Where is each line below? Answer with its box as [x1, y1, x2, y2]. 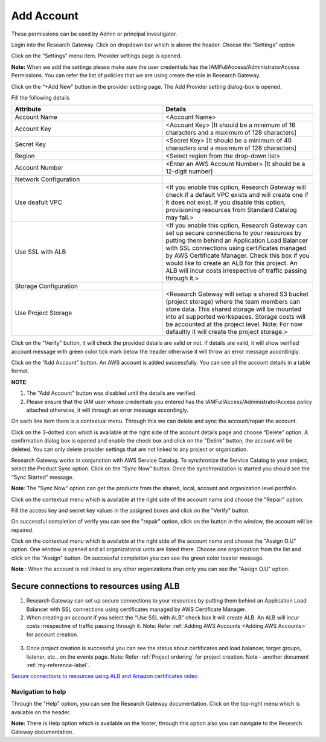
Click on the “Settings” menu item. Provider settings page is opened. [11, 52, 182, 60]
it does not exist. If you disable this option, [165, 198, 286, 206]
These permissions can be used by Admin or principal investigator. [11, 30, 177, 37]
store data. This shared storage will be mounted [165, 305, 302, 313]
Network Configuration [14, 175, 80, 184]
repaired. [11, 526, 34, 534]
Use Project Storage [14, 309, 72, 317]
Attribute [14, 105, 42, 114]
